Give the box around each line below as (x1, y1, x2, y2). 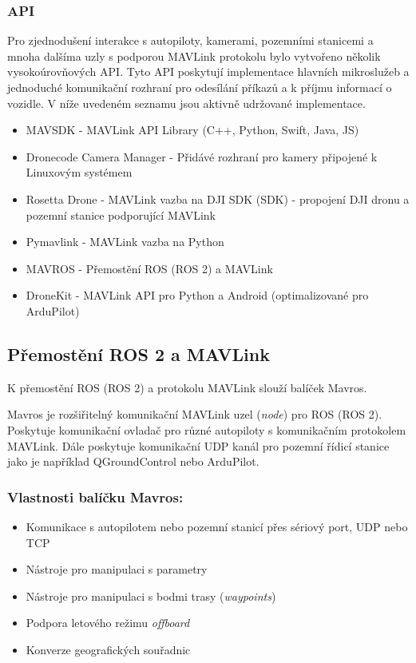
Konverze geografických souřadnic (26, 641, 191, 657)
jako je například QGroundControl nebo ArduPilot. (7, 453, 260, 470)
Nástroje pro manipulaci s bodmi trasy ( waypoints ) (26, 587, 276, 604)
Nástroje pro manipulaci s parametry (26, 561, 208, 578)
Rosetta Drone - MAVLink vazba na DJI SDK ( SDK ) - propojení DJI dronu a (26, 190, 410, 207)
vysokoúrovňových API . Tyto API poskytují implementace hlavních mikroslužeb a (7, 63, 410, 80)
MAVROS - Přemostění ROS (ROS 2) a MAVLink (26, 260, 273, 276)
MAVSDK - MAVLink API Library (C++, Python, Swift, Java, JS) (26, 121, 359, 138)
